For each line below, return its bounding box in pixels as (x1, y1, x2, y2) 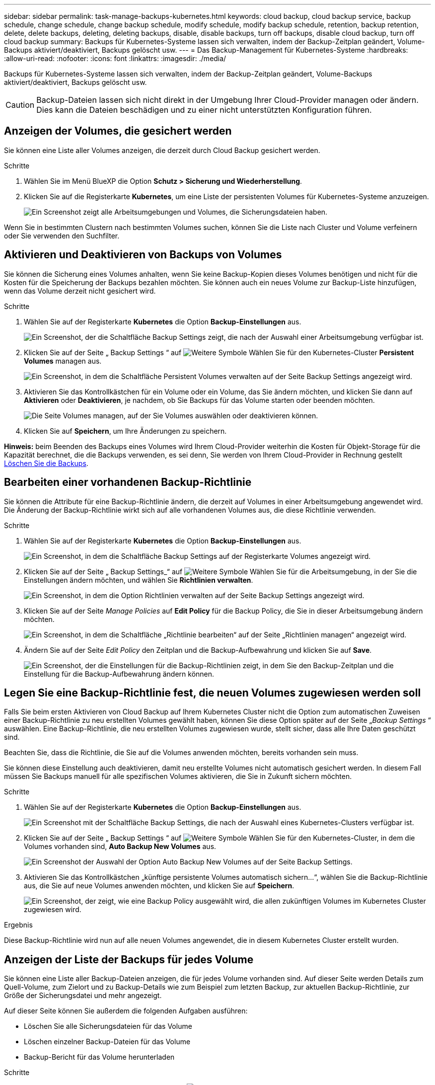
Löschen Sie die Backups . (4, 459, 88, 467)
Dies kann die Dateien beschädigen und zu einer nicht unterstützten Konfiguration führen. (36, 105, 372, 115)
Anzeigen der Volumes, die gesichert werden (4, 125, 232, 138)
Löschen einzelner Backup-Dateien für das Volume (24, 1037, 191, 1046)
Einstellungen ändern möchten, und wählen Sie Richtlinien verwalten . (24, 575, 253, 584)
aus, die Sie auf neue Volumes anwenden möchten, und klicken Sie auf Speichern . (24, 881, 294, 890)
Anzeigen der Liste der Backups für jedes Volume (4, 953, 254, 966)
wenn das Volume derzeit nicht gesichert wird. (4, 286, 156, 295)
